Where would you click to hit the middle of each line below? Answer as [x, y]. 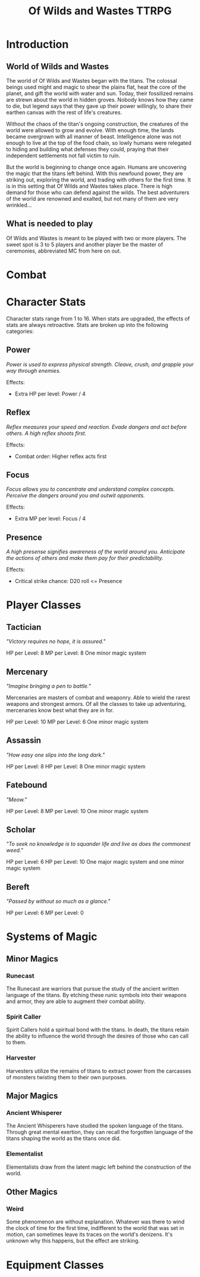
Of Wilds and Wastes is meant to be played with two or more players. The [96, 238]
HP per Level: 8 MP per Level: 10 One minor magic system [77, 811]
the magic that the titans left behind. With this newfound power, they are [95, 173]
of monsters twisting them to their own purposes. [67, 1077]
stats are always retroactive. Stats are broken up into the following [87, 325]
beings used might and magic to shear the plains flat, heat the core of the [96, 87]
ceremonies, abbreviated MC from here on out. [64, 251]
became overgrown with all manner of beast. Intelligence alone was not [94, 136]
